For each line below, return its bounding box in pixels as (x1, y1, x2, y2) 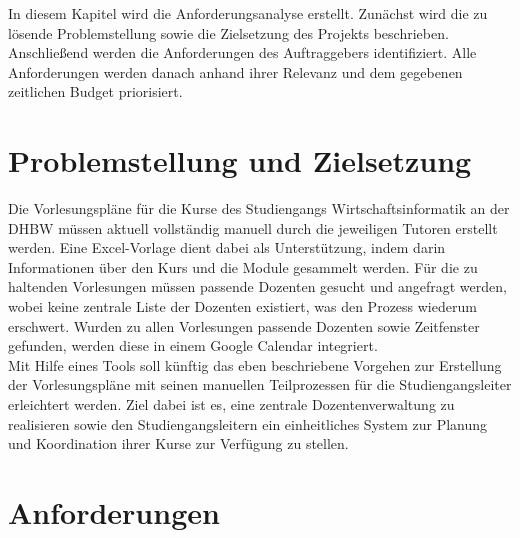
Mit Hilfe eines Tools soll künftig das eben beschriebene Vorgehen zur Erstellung (8, 354, 502, 375)
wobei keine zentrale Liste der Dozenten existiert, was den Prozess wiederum (8, 296, 477, 317)
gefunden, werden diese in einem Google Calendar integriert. (8, 335, 378, 356)
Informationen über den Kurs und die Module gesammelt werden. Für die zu (8, 256, 478, 277)
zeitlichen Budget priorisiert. (8, 81, 183, 102)
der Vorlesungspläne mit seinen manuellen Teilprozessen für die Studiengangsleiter (8, 374, 512, 395)
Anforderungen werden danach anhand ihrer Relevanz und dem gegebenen (8, 61, 463, 82)
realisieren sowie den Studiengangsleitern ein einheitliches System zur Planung (8, 413, 488, 434)
